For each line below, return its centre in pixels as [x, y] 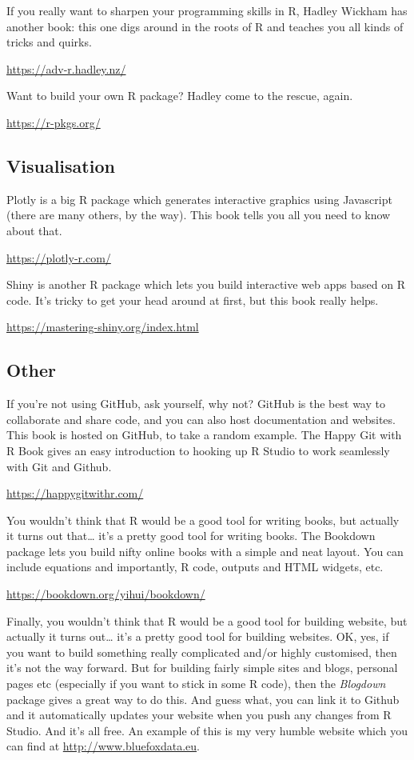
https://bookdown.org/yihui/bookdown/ [106, 594]
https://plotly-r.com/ [59, 257]
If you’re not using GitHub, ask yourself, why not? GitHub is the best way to [196, 404]
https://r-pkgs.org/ [54, 122]
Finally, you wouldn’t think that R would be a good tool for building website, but [207, 620]
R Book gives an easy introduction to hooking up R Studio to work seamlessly [198, 450]
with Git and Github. [59, 466]
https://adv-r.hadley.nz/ [66, 68]
